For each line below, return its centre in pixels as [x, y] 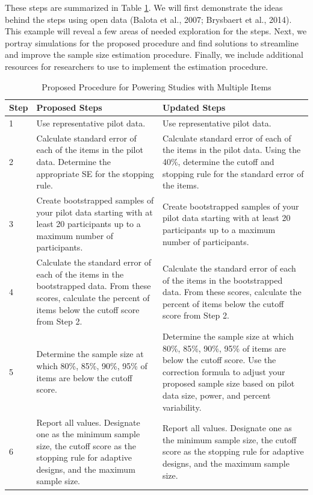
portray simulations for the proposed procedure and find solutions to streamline [152, 42]
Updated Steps [194, 107]
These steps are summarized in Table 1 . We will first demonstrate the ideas [144, 7]
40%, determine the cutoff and [218, 162]
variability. [182, 407]
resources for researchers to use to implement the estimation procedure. [137, 66]
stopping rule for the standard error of [233, 173]
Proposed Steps [69, 107]
